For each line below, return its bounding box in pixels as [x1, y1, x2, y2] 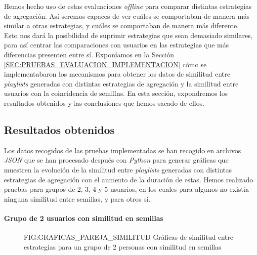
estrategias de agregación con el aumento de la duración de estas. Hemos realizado [4, 174, 253, 184]
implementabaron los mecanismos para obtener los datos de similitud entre [4, 69, 230, 79]
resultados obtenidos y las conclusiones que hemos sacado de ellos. [4, 97, 205, 108]
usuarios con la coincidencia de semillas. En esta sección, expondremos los [4, 88, 228, 98]
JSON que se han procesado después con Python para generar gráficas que [4, 155, 229, 165]
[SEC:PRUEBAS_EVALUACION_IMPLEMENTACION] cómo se [4, 59, 207, 69]
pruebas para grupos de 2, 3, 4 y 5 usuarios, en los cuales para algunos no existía [4, 184, 249, 194]
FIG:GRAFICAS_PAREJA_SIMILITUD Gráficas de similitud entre [24, 232, 233, 242]
